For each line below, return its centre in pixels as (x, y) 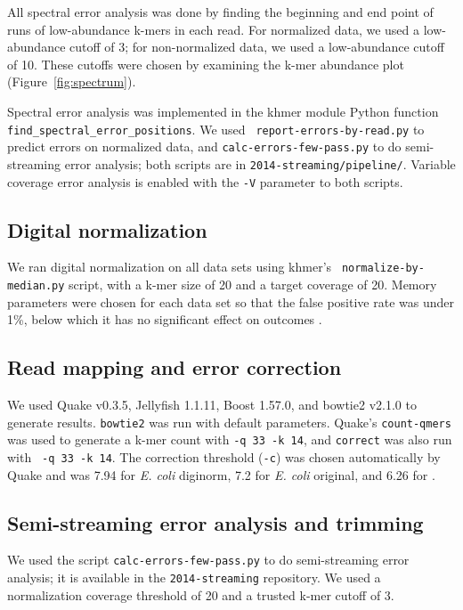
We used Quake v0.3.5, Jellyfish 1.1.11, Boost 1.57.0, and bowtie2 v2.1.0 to (212, 405)
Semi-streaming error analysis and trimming (215, 522)
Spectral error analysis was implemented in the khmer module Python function (223, 111)
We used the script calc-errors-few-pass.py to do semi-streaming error (208, 560)
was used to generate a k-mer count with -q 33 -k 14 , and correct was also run (230, 439)
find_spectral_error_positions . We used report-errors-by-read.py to (216, 129)
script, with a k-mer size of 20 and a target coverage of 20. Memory (253, 285)
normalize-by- (383, 268)
